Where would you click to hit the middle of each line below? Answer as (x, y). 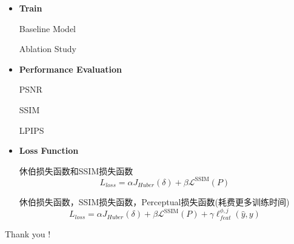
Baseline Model (48, 28)
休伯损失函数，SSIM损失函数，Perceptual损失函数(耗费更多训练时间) (154, 201)
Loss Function (49, 150)
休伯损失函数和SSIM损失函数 (76, 170)
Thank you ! (28, 233)
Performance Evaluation (71, 69)
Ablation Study (48, 49)
